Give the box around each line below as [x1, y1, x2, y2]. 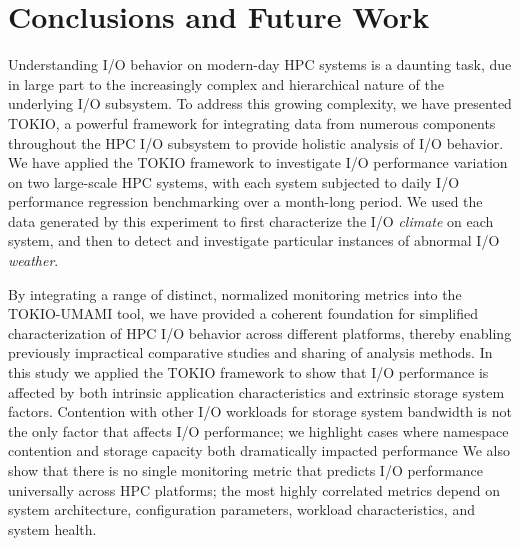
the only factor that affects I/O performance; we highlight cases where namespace [8, 420, 509, 441]
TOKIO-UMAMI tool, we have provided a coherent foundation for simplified [8, 303, 479, 324]
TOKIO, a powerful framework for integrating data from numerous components [8, 112, 496, 133]
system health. [8, 518, 97, 539]
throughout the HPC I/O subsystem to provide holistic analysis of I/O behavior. [8, 132, 504, 153]
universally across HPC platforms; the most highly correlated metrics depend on [8, 479, 501, 500]
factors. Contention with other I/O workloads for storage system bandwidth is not [8, 401, 512, 422]
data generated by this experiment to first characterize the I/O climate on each [8, 210, 494, 231]
